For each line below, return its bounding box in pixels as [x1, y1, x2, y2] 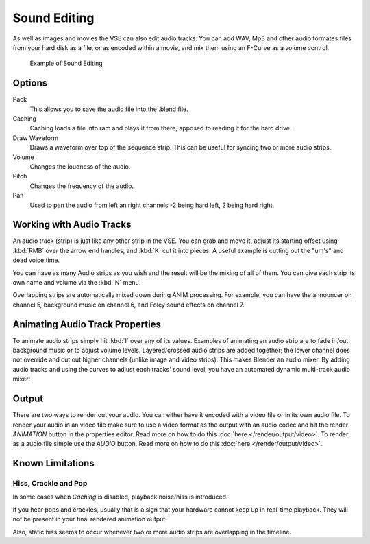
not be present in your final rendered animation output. [12, 515, 167, 523]
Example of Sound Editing [29, 59, 103, 68]
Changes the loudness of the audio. [29, 162, 131, 171]
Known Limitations [12, 458, 95, 469]
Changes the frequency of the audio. [29, 182, 134, 190]
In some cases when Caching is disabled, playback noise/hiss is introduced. [12, 493, 228, 501]
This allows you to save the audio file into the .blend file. [29, 105, 188, 113]
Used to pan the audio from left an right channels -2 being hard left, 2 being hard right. [29, 201, 275, 209]
